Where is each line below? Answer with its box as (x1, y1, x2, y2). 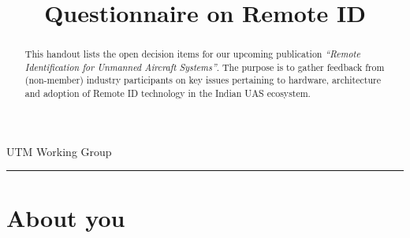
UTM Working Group (6, 143, 112, 159)
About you (6, 201, 125, 233)
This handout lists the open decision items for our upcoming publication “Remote (24, 47, 360, 61)
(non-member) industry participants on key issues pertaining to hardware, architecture (24, 73, 381, 87)
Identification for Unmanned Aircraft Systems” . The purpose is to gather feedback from (24, 60, 385, 73)
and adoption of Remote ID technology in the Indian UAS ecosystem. (24, 87, 311, 100)
